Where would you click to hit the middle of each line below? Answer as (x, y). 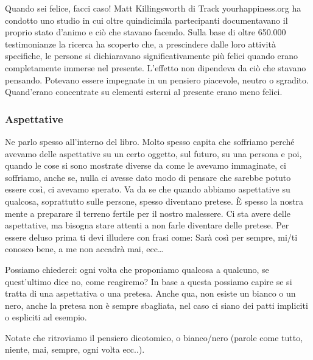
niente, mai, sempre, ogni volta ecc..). (75, 349)
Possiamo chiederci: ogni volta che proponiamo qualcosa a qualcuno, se (137, 269)
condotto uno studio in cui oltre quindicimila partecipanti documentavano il (146, 20)
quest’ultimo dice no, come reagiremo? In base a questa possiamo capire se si (149, 281)
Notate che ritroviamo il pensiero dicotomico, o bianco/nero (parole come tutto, (154, 337)
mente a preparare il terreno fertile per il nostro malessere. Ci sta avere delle (148, 213)
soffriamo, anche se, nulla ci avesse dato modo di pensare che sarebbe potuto (148, 177)
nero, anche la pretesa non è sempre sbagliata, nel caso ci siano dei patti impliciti (156, 305)
